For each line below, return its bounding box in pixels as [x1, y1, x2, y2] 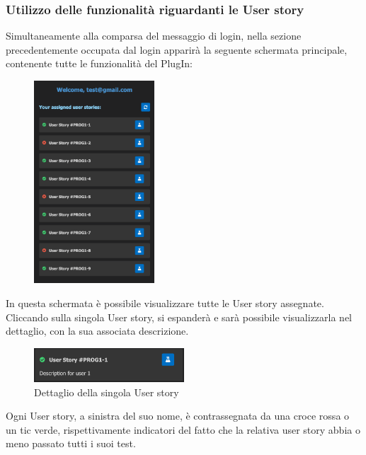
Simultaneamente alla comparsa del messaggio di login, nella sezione [6, 28, 302, 43]
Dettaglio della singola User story [34, 384, 179, 399]
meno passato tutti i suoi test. [6, 436, 136, 451]
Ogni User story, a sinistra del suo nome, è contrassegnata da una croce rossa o [6, 408, 350, 423]
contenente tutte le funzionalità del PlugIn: [6, 56, 193, 71]
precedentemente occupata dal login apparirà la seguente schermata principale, [6, 42, 348, 57]
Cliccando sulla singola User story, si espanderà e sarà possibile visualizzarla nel [6, 309, 353, 324]
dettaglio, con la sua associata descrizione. [6, 323, 189, 338]
